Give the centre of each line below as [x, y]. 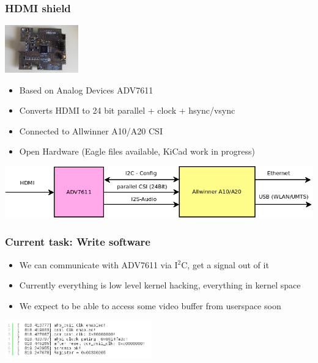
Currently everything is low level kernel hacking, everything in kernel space [160, 285]
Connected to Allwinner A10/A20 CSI [91, 130]
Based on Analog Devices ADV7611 [86, 90]
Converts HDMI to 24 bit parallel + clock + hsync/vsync [127, 110]
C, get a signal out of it [225, 264]
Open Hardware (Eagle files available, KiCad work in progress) [137, 151]
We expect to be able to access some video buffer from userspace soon [150, 305]
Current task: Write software [78, 242]
